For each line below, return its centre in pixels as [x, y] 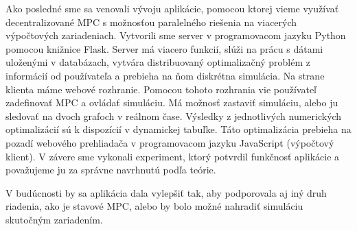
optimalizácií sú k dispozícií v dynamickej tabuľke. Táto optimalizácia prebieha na [178, 129]
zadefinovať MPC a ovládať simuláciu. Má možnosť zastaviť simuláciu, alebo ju [172, 102]
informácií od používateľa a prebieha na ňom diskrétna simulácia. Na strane [165, 75]
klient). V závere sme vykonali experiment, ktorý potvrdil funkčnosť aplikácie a [173, 156]
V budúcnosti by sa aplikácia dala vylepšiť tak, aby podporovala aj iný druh [166, 192]
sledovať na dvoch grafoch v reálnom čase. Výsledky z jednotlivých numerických [174, 115]
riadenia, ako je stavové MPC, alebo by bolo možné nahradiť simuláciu [154, 206]
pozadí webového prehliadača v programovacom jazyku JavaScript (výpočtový [170, 142]
